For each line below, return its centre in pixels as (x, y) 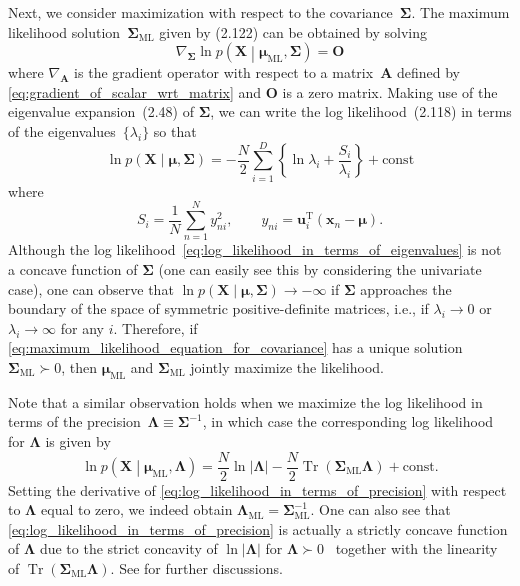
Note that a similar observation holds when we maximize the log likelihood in (245, 401)
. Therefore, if (155, 327)
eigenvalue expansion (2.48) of (101, 111)
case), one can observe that (91, 288)
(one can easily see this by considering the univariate (320, 269)
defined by (428, 72)
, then (79, 366)
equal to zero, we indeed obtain (137, 509)
